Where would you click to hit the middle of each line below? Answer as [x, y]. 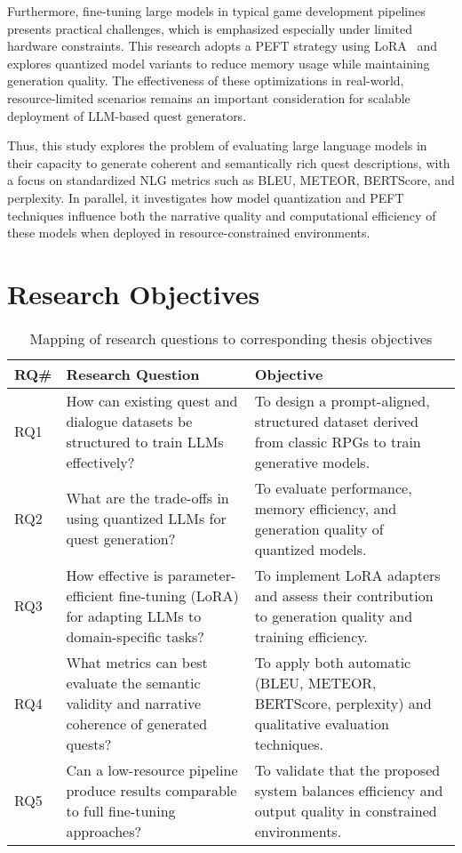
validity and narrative [134, 703]
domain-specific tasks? [135, 636]
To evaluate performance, [333, 487]
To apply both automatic [333, 662]
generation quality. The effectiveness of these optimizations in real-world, [206, 80]
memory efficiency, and [326, 508]
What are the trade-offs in [147, 498]
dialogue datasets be [129, 421]
